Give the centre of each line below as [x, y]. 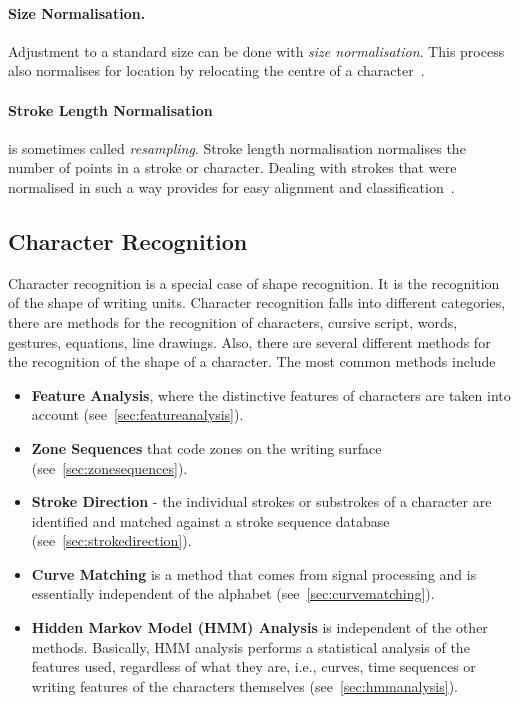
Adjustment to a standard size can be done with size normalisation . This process [256, 50]
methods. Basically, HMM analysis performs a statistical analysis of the [250, 646]
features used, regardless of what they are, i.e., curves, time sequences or [253, 666]
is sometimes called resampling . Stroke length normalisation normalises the [237, 147]
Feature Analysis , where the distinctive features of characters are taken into [271, 394]
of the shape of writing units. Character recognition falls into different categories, [257, 302]
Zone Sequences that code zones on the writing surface [206, 447]
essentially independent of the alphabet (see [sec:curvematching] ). [233, 593]
